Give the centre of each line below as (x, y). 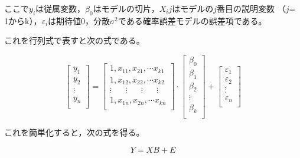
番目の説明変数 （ (251, 8)
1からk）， (23, 20)
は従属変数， (61, 8)
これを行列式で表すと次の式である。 (74, 40)
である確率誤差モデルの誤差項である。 (192, 20)
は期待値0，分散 (79, 20)
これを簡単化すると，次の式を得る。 (74, 132)
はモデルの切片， (126, 8)
